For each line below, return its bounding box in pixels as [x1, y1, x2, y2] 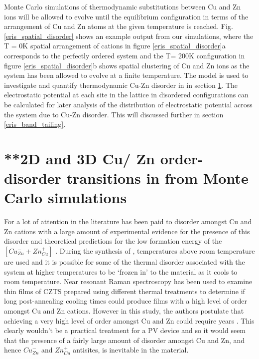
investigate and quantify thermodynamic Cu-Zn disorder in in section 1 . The [4, 79, 238, 90]
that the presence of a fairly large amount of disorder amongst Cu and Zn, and [4, 335, 245, 345]
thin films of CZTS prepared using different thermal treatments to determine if [4, 286, 245, 296]
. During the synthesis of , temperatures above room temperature [55, 246, 255, 256]
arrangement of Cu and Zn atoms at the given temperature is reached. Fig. [4, 21, 233, 31]
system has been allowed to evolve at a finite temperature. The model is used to [4, 70, 249, 80]
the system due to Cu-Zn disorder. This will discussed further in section [4, 109, 224, 119]
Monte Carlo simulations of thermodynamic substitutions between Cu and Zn [4, 1, 241, 11]
